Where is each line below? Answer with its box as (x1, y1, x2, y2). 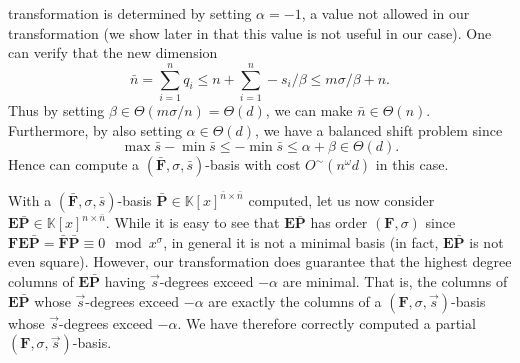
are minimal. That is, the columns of (282, 271, 508, 291)
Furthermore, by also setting (8, 119, 182, 140)
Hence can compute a (8, 154, 140, 175)
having (104, 271, 146, 291)
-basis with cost (205, 154, 301, 175)
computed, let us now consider (248, 190, 435, 211)
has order (310, 212, 368, 233)
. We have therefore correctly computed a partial (177, 312, 476, 333)
